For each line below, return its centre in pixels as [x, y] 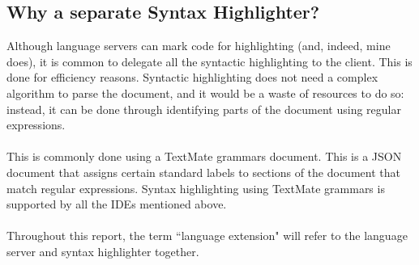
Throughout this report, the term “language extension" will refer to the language [207, 236]
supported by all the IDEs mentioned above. [117, 204]
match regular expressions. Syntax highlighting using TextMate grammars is [196, 188]
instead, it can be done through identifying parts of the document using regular [204, 109]
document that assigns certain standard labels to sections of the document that [203, 172]
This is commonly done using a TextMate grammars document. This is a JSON [204, 156]
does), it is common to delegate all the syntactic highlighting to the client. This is [209, 61]
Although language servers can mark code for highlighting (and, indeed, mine [199, 46]
